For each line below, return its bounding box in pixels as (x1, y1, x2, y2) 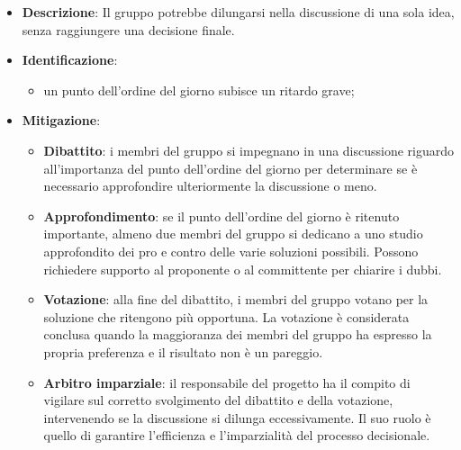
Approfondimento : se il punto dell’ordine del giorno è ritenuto (43, 206, 400, 225)
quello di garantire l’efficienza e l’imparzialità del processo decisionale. (43, 426, 430, 445)
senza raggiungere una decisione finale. (22, 20, 235, 39)
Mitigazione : (22, 111, 101, 130)
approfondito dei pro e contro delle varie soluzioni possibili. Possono (43, 241, 419, 260)
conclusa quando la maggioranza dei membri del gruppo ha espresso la (43, 325, 432, 344)
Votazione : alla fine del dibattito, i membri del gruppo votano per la (43, 290, 429, 309)
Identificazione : (22, 50, 118, 69)
